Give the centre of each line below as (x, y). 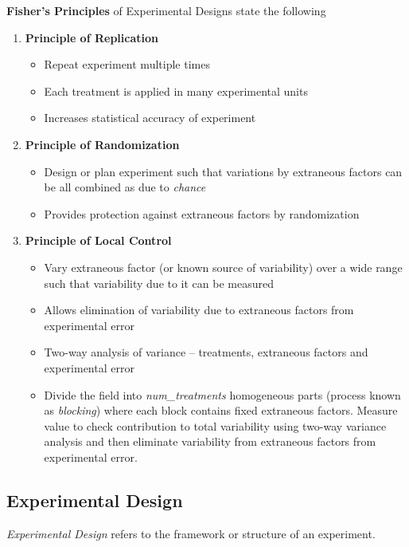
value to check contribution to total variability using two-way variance (215, 425)
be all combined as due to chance (125, 187)
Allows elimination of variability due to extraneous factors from (199, 310)
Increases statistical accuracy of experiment (150, 118)
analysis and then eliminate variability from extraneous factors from (210, 441)
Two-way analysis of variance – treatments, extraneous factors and (206, 352)
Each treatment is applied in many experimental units (176, 91)
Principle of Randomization (102, 144)
